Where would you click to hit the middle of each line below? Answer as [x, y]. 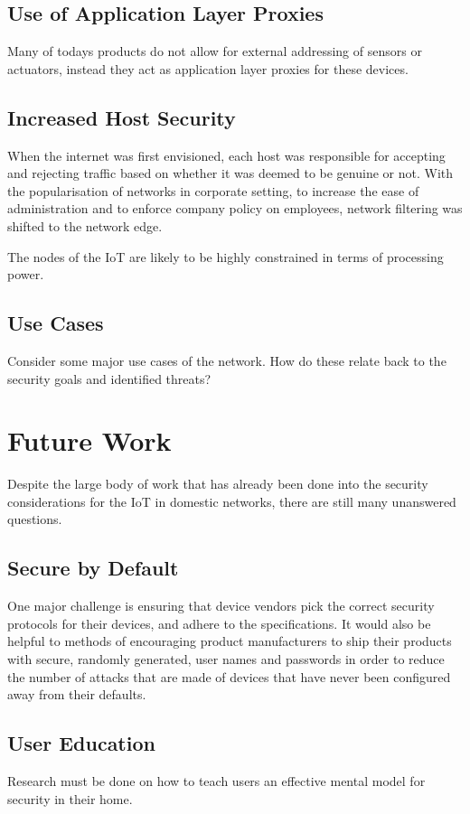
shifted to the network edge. [85, 225]
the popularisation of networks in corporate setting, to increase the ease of [213, 190]
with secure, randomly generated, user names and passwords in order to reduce [226, 659]
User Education [81, 743]
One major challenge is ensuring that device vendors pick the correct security [221, 606]
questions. [35, 519]
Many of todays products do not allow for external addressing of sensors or [215, 51]
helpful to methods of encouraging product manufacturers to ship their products [230, 641]
